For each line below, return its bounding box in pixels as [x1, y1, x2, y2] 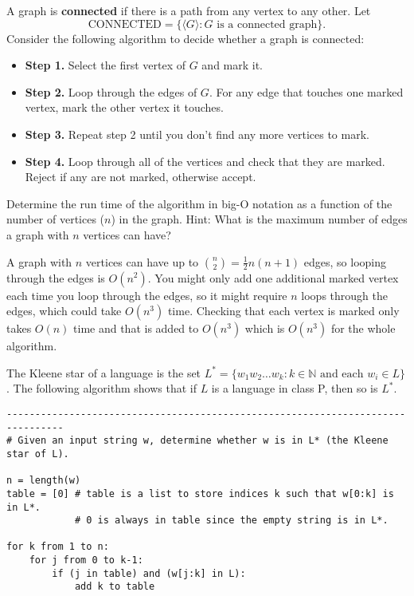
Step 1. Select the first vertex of [25, 57, 186, 73]
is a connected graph [217, 18, 318, 30]
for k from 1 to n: [6, 541, 109, 553]
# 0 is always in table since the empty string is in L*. [74, 515, 389, 527]
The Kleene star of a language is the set [6, 364, 201, 381]
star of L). [6, 448, 69, 460]
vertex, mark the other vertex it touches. [25, 99, 224, 116]
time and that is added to [73, 320, 199, 337]
